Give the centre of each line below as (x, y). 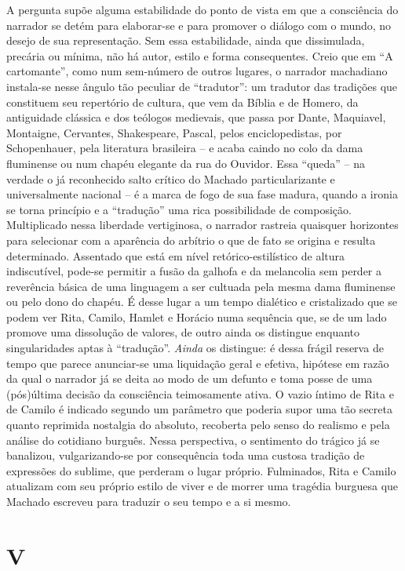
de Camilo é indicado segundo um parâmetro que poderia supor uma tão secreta (199, 409)
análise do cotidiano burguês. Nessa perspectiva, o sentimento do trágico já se (193, 440)
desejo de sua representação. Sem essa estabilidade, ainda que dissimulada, (186, 40)
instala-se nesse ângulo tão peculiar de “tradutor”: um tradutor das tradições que (202, 86)
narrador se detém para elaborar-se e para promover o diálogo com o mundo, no (199, 25)
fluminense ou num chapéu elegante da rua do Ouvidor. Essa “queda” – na (186, 163)
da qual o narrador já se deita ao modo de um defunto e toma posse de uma (190, 378)
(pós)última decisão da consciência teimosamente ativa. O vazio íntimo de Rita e (200, 393)
